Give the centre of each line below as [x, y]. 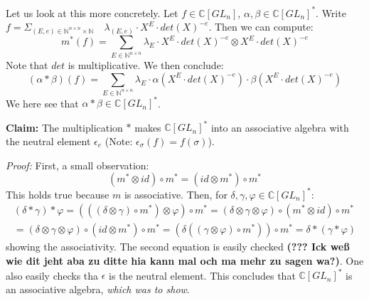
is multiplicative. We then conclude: [146, 65]
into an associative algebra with [280, 127]
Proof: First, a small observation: [77, 165]
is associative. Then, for [176, 194]
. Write [331, 12]
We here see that [42, 103]
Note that [27, 65]
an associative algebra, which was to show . [98, 289]
